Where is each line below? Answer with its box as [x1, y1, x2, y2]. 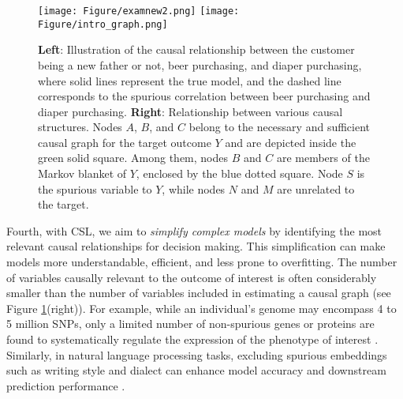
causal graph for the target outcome [38, 134, 211, 150]
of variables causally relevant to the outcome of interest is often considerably [6, 269, 377, 285]
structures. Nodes [38, 119, 122, 135]
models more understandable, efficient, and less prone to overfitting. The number [6, 254, 397, 270]
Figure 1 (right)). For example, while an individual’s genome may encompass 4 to [6, 299, 397, 316]
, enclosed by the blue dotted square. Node [136, 165, 343, 182]
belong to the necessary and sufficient [188, 119, 371, 135]
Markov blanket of [38, 165, 127, 182]
